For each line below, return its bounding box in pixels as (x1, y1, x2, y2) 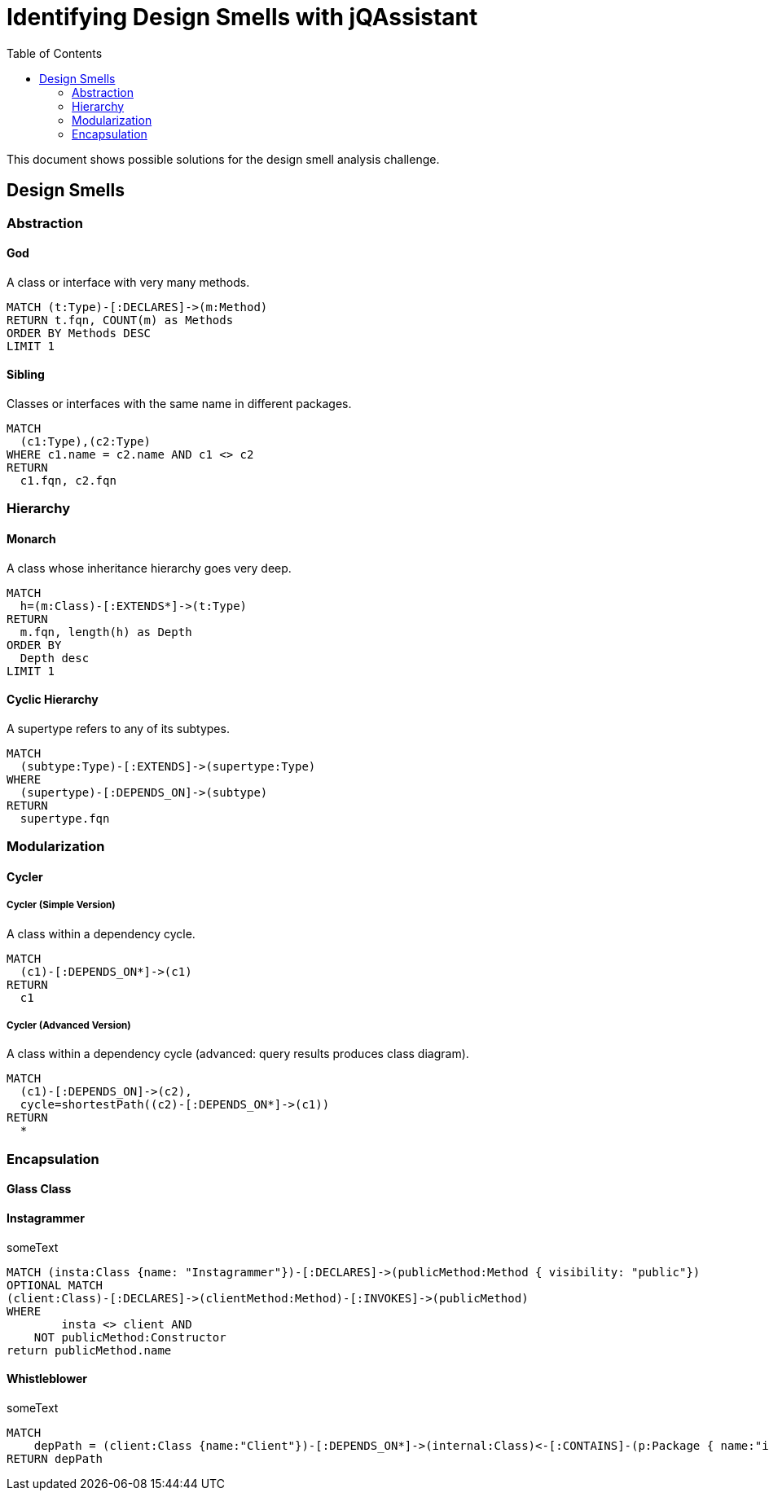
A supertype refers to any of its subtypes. (7, 721, 230, 735)
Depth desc (20, 651, 90, 665)
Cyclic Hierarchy (7, 692, 99, 707)
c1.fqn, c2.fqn (20, 474, 116, 488)
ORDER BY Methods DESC (7, 326, 152, 340)
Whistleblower (7, 1372, 87, 1386)
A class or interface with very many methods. (7, 274, 250, 289)
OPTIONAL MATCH (7, 1278, 103, 1292)
